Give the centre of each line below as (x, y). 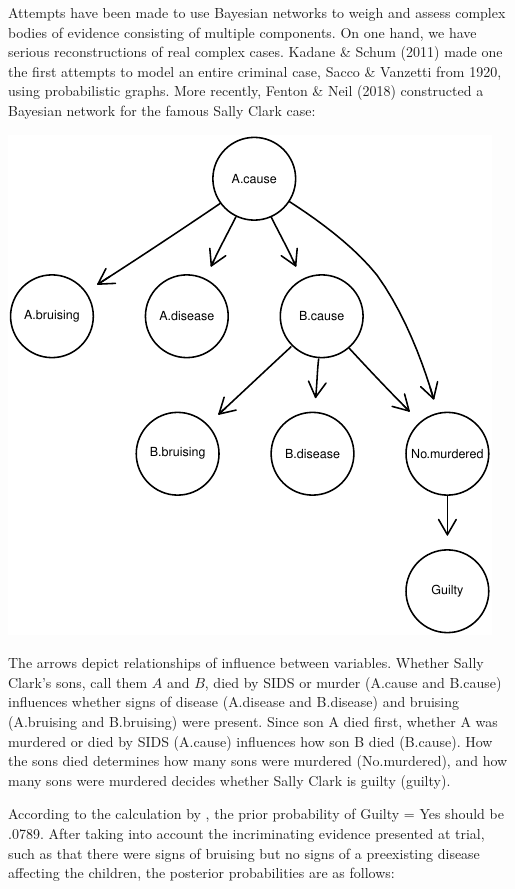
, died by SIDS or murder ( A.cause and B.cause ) (353, 681)
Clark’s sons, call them (78, 681)
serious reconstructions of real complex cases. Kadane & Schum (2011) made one (255, 51)
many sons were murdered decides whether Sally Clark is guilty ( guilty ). (229, 779)
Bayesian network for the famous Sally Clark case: (162, 109)
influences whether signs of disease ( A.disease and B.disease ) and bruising (234, 701)
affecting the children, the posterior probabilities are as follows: (201, 872)
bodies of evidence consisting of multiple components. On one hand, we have (242, 31)
